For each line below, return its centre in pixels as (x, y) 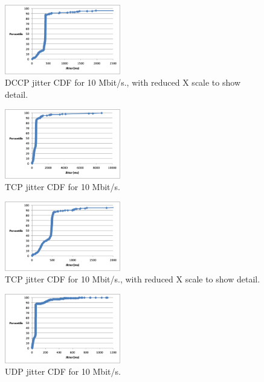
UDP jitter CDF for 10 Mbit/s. (63, 371)
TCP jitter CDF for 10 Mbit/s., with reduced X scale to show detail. (133, 279)
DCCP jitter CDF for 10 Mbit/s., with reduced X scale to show (123, 82)
